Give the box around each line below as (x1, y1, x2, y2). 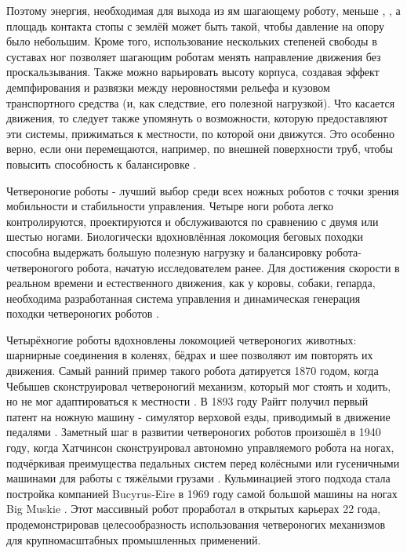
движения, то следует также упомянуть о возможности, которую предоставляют (6, 110, 388, 126)
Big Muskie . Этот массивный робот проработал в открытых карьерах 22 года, (6, 500, 381, 517)
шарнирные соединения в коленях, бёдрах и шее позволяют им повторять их (6, 347, 373, 363)
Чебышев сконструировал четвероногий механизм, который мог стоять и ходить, (6, 377, 391, 394)
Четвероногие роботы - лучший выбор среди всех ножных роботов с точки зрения (6, 182, 399, 198)
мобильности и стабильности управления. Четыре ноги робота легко (6, 198, 333, 214)
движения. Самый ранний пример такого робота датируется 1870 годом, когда (6, 362, 379, 379)
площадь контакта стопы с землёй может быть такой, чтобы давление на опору (6, 17, 385, 34)
